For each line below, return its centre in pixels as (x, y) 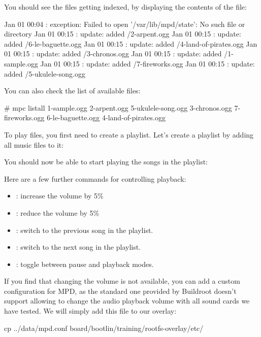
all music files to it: (34, 144)
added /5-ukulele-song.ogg (45, 73)
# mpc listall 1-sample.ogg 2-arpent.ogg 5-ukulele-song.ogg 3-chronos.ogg (118, 107)
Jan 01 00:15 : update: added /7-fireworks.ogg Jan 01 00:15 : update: (148, 63)
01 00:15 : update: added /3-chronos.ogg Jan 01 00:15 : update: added (113, 54)
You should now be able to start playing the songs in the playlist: (106, 162)
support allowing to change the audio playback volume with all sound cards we (127, 301)
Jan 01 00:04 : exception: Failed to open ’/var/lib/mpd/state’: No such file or (125, 24)
